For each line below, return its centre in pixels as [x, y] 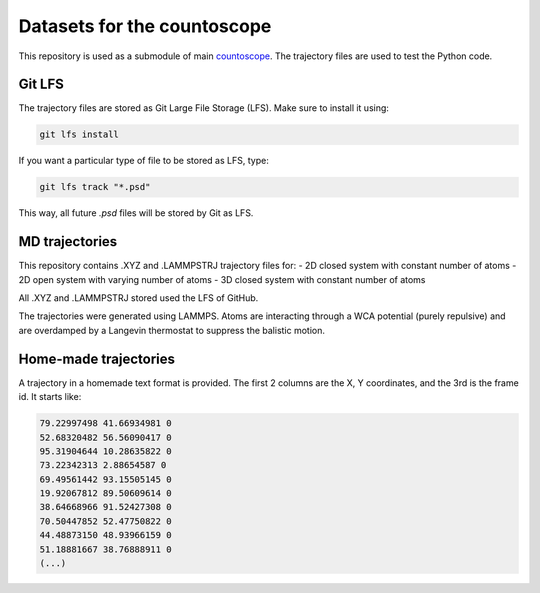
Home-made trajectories [96, 358]
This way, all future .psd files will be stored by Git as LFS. [136, 213]
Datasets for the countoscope [145, 26]
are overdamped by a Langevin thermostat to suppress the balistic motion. [171, 330]
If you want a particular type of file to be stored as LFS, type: [143, 161]
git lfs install [79, 134]
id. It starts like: [50, 397]
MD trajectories [68, 241]
